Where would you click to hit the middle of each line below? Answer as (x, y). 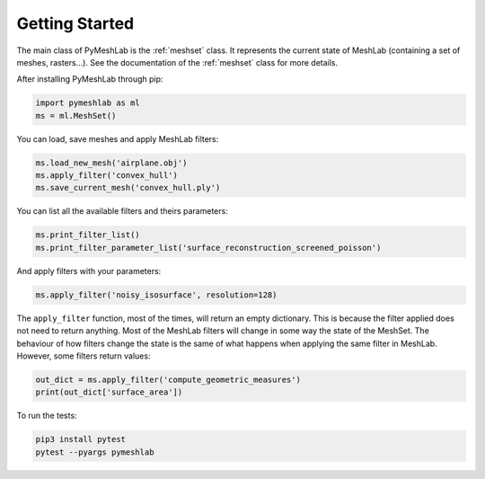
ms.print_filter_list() (88, 235)
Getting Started (75, 23)
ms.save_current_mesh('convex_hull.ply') (128, 188)
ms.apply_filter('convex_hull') (107, 176)
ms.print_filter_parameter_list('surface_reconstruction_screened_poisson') (208, 248)
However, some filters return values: (84, 356)
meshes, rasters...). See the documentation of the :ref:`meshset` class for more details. (177, 62)
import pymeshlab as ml (88, 103)
